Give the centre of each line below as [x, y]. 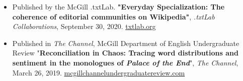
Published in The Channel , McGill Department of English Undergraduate [126, 43]
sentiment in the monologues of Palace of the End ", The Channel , [125, 62]
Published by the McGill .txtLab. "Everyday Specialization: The [118, 6]
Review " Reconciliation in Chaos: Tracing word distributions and [125, 53]
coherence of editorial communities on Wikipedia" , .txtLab [113, 16]
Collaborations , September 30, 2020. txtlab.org [84, 26]
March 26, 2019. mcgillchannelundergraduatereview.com [99, 72]
